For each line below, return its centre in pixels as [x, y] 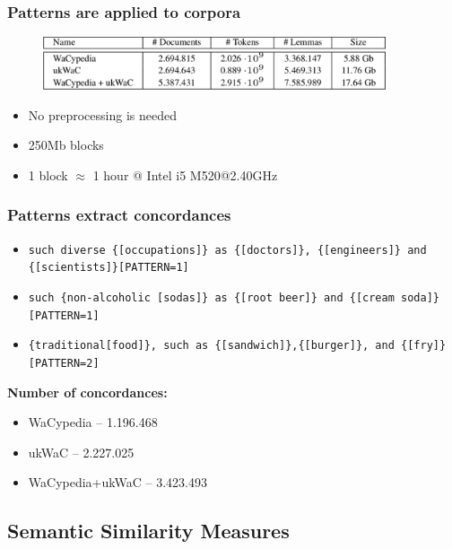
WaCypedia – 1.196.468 [93, 422]
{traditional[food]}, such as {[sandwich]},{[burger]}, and [211, 346]
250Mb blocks [66, 145]
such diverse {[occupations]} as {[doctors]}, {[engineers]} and [227, 250]
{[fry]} [424, 346]
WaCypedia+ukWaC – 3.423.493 [117, 482]
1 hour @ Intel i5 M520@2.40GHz [185, 174]
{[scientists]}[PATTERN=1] [109, 268]
